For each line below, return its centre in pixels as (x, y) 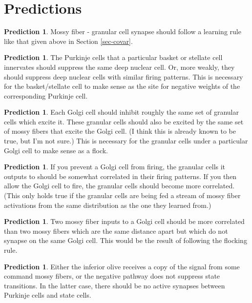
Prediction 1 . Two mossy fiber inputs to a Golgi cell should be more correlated (124, 221)
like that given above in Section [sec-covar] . (68, 41)
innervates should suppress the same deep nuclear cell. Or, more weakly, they (119, 67)
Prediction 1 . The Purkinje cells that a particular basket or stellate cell (113, 57)
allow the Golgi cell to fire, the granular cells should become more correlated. (119, 186)
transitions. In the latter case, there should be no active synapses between (115, 285)
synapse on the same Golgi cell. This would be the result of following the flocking (126, 240)
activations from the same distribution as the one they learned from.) (108, 205)
